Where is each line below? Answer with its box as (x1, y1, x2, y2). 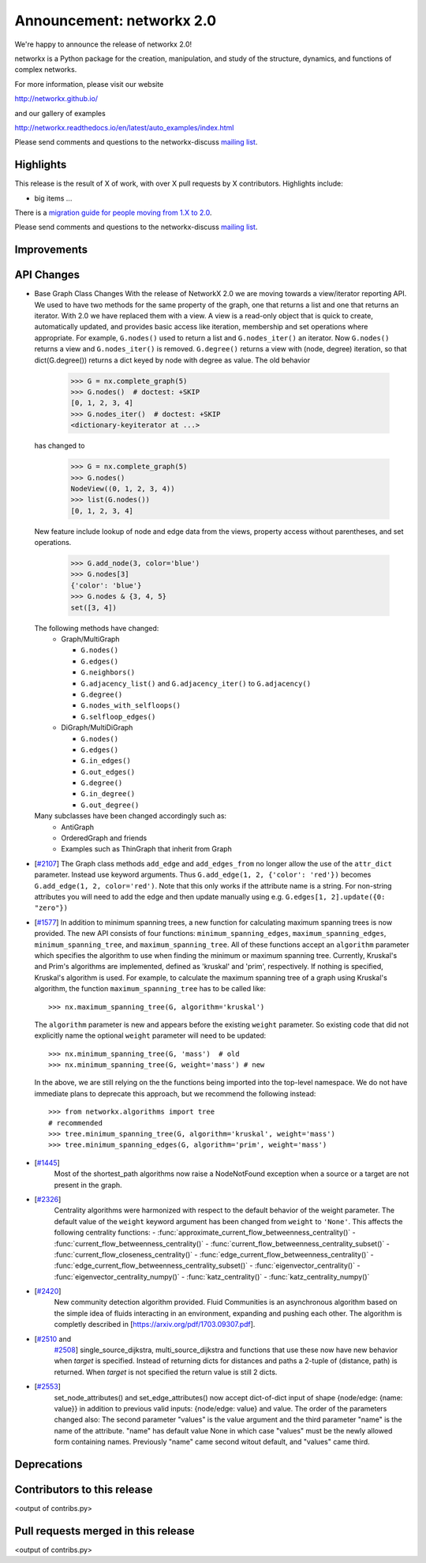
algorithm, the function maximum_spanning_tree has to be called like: (34, 984, 267, 994)
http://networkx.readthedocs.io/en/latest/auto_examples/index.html (14, 122, 234, 132)
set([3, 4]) (70, 603, 118, 612)
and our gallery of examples (14, 108, 106, 118)
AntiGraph (61, 822, 95, 832)
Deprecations (14, 1457, 83, 1471)
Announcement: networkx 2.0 (14, 12, 217, 29)
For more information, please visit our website (14, 79, 164, 88)
